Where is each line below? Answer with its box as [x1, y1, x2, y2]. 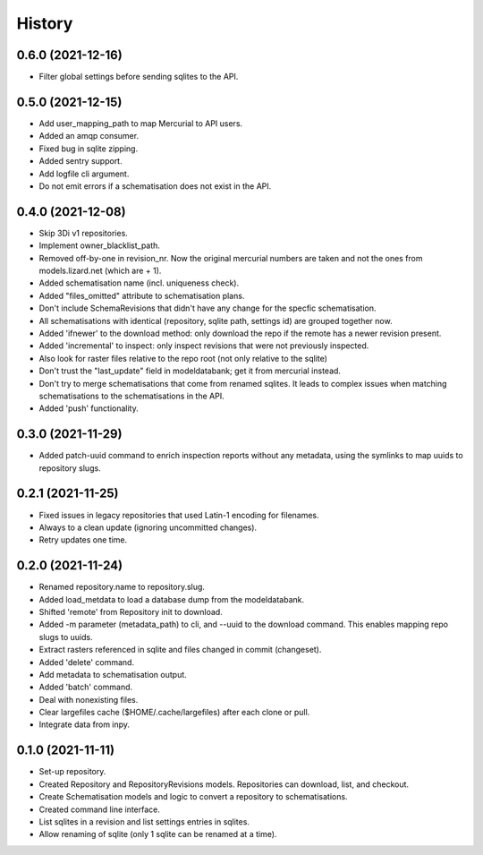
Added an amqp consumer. [38, 131, 139, 141]
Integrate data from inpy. [38, 719, 130, 730]
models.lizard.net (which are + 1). [38, 265, 162, 276]
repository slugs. [38, 462, 102, 474]
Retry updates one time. [38, 534, 128, 545]
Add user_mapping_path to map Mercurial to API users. [38, 117, 243, 129]
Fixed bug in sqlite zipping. [38, 143, 139, 154]
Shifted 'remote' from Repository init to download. [38, 606, 223, 617]
